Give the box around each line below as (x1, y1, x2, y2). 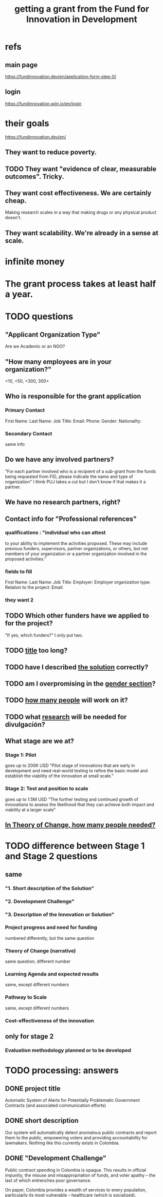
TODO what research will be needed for (5, 713, 127, 721)
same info (5, 441, 25, 447)
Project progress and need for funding (5, 924, 97, 931)
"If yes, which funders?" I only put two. (5, 632, 84, 638)
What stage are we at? (5, 737, 74, 745)
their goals (5, 118, 50, 129)
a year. (5, 289, 33, 300)
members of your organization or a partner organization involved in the (5, 551, 147, 557)
